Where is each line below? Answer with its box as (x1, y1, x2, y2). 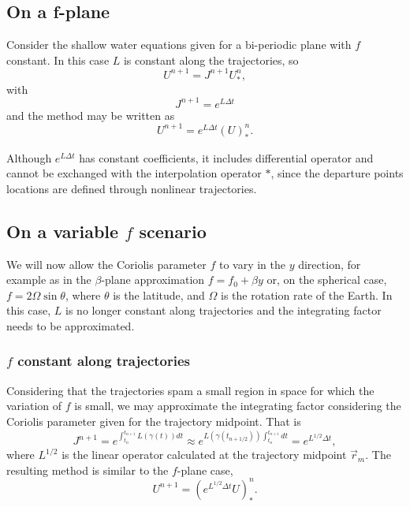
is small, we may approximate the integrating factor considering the (74, 397, 401, 414)
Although (6, 149, 52, 166)
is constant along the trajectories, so (123, 51, 299, 68)
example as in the (6, 271, 91, 288)
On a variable (6, 218, 119, 243)
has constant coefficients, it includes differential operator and (79, 149, 374, 166)
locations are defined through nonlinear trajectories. (6, 180, 257, 196)
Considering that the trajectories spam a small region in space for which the (6, 382, 375, 398)
